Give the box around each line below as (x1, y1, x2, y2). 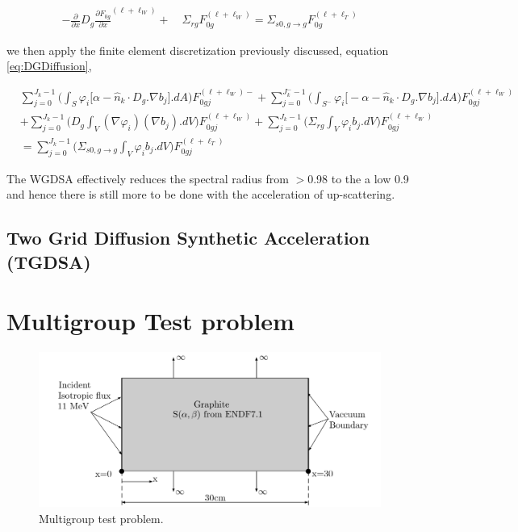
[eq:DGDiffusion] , (6, 57, 92, 74)
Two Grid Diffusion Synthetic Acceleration (6, 225, 370, 250)
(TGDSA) (6, 249, 91, 274)
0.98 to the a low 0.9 (307, 170, 409, 186)
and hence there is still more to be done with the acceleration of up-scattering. (6, 186, 395, 203)
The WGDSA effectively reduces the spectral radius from (6, 170, 289, 186)
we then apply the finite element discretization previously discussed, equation (6, 41, 389, 58)
